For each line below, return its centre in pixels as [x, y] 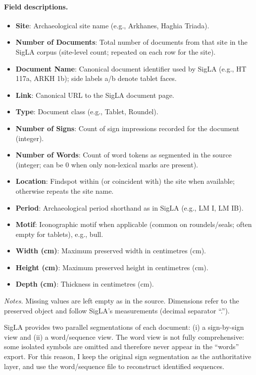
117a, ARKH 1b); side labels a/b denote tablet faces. [96, 78]
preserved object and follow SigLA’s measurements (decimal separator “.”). [117, 310]
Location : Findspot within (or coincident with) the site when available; [125, 181]
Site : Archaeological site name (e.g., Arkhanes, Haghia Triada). [112, 25]
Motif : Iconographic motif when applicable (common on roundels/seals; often [134, 224]
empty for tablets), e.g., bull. [59, 234]
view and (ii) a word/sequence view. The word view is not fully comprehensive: [124, 337]
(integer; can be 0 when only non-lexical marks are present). [107, 164]
